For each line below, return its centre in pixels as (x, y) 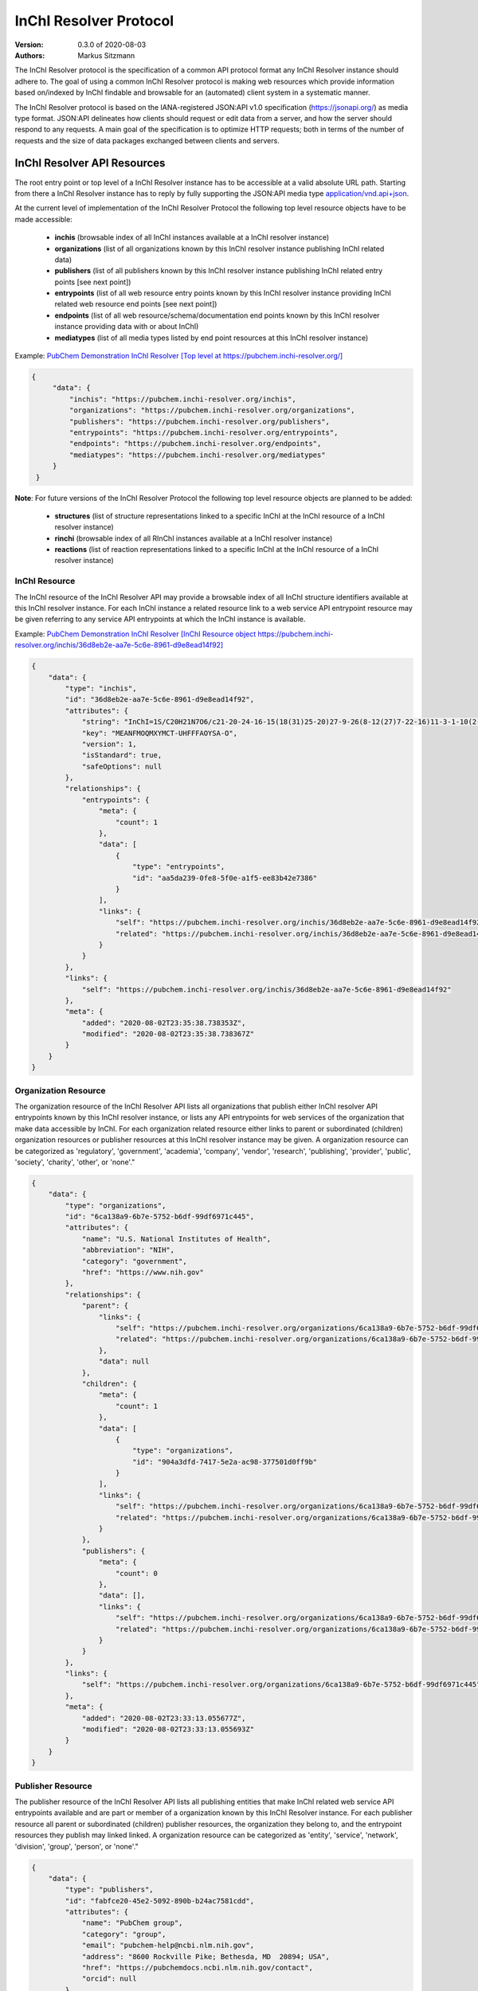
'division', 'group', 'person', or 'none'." (76, 1846)
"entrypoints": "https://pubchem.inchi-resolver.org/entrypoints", (204, 432)
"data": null (124, 1361)
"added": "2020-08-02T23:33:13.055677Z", (164, 1718)
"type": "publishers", (110, 1890)
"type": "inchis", (101, 688)
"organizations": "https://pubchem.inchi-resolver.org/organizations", (212, 411)
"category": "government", (134, 1261)
